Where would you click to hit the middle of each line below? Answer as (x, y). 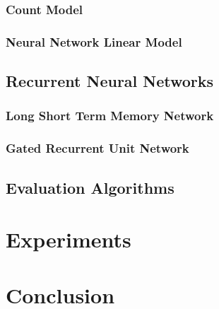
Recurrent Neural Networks (110, 81)
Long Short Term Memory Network (110, 116)
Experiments (69, 239)
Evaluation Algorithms (90, 187)
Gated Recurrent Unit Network (97, 148)
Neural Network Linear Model (94, 41)
